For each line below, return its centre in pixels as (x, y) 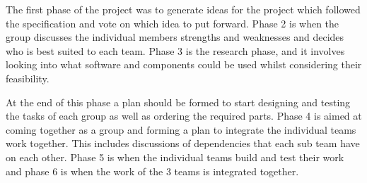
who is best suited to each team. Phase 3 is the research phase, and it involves (175, 50)
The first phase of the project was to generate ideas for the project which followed (183, 9)
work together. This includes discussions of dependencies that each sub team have (183, 143)
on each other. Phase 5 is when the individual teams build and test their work (175, 157)
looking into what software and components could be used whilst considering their (184, 64)
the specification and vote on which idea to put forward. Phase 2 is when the (173, 23)
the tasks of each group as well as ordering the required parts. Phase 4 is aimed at (184, 116)
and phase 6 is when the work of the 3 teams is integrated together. (152, 171)
